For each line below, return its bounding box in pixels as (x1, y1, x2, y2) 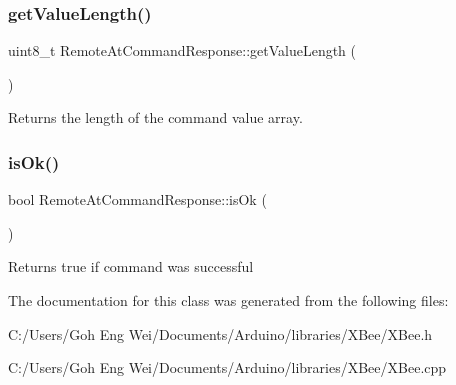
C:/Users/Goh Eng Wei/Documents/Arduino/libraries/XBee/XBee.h (8, 323, 433, 344)
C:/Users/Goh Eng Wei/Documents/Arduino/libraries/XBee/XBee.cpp (8, 357, 447, 378)
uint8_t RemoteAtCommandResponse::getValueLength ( (8, 40, 357, 61)
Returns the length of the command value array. (8, 107, 303, 128)
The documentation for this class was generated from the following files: (8, 290, 449, 310)
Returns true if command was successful (8, 256, 254, 277)
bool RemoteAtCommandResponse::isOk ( (8, 189, 267, 210)
